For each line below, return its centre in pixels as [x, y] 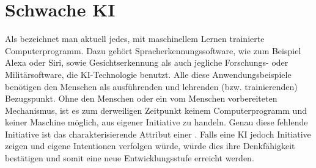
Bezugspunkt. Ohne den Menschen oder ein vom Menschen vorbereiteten [141, 98]
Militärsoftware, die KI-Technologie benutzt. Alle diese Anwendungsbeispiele [148, 74]
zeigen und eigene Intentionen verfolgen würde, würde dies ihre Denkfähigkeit [150, 146]
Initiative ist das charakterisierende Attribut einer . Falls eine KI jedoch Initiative [158, 134]
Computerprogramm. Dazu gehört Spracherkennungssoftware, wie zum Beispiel [153, 50]
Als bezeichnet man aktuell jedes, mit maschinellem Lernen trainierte [135, 39]
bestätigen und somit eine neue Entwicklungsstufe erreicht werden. [130, 158]
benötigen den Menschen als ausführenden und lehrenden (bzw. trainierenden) [151, 86]
